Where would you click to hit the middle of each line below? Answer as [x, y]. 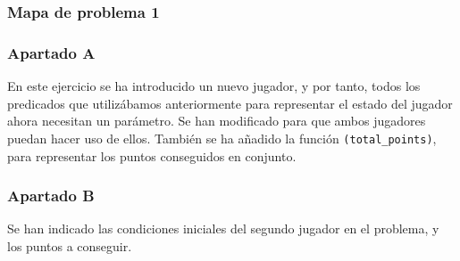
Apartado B [51, 196]
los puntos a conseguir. [70, 245]
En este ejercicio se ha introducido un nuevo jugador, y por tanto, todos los [214, 86]
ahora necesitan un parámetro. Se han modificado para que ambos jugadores [217, 121]
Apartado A [51, 52]
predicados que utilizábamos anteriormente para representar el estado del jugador [230, 103]
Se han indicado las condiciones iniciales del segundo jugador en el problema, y [223, 228]
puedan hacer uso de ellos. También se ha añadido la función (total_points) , [222, 138]
